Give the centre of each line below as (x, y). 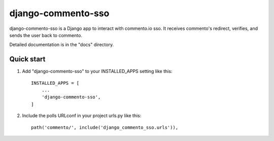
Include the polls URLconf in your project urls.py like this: (82, 116)
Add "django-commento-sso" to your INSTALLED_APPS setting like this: (97, 72)
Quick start (27, 59)
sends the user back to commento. (46, 35)
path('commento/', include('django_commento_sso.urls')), (105, 127)
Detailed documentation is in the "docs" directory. (62, 45)
